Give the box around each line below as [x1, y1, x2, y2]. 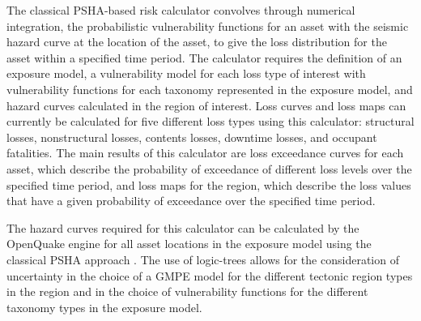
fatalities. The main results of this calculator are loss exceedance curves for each [6, 144, 404, 161]
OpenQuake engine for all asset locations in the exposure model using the [6, 235, 372, 252]
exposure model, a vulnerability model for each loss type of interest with [6, 65, 366, 82]
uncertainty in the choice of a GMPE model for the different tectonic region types [6, 267, 413, 284]
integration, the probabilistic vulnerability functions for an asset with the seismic [6, 17, 409, 34]
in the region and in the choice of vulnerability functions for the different [6, 283, 368, 300]
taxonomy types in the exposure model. [6, 298, 202, 315]
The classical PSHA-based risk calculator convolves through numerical [6, 2, 355, 18]
